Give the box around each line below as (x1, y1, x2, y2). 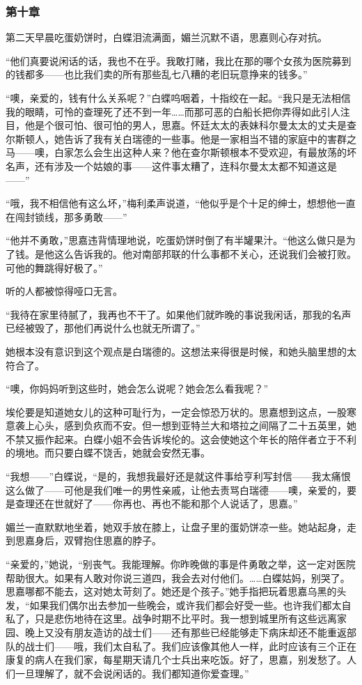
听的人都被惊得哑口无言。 (6, 284, 123, 298)
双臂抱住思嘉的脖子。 (63, 533, 162, 548)
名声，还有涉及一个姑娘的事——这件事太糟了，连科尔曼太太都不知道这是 (6, 158, 337, 173)
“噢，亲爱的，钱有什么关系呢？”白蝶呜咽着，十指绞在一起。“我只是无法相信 (6, 91, 351, 105)
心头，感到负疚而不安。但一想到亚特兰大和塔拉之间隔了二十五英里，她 (34, 418, 356, 433)
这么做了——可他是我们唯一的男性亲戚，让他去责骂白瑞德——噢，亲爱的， (6, 482, 347, 497)
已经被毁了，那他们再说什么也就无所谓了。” (6, 321, 200, 335)
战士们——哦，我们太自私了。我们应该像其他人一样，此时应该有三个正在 (24, 638, 356, 653)
